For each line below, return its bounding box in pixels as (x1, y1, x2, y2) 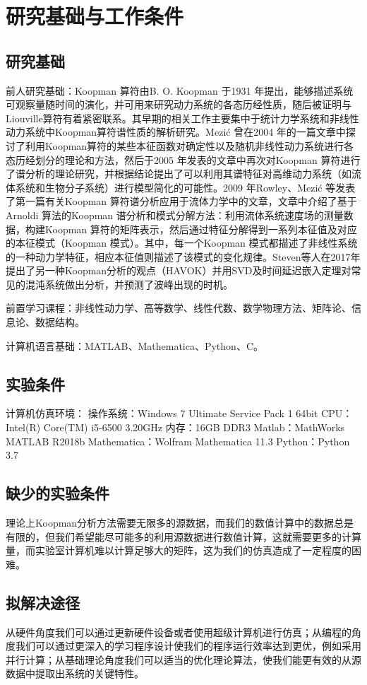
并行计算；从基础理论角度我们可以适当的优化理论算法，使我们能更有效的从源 (6, 652, 361, 667)
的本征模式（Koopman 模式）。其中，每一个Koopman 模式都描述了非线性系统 (6, 235, 358, 250)
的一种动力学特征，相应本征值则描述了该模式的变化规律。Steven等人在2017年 (6, 249, 361, 264)
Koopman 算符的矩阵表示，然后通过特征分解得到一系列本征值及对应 (44, 221, 357, 236)
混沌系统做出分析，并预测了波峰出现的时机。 (25, 276, 233, 291)
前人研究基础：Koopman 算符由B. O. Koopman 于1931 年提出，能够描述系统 (6, 83, 354, 98)
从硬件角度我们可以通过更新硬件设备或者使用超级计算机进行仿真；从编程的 (6, 624, 351, 639)
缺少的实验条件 (6, 482, 109, 504)
